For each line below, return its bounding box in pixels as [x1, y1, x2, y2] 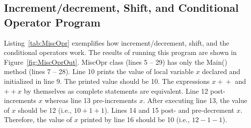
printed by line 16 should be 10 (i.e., [80, 114, 190, 125]
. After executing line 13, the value [143, 95, 248, 105]
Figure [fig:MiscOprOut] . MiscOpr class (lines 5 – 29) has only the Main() [4, 56, 227, 67]
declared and [202, 66, 241, 77]
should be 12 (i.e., [18, 104, 72, 115]
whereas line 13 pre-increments [45, 95, 137, 105]
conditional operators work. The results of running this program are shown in [4, 47, 237, 57]
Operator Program [4, 14, 100, 29]
